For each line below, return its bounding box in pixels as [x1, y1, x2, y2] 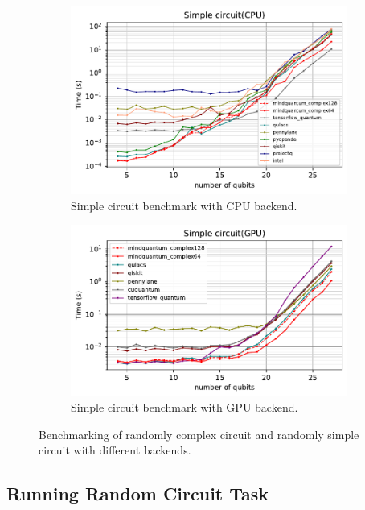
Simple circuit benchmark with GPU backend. [71, 399, 298, 416]
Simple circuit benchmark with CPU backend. [71, 197, 297, 214]
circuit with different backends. [39, 442, 191, 458]
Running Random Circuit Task [6, 481, 269, 506]
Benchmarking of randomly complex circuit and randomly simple [39, 425, 359, 442]
